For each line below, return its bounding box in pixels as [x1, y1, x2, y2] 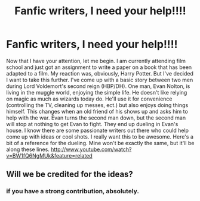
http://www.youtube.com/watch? [50, 146, 132, 153]
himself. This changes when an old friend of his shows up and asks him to [6, 108, 188, 115]
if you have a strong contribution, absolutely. [6, 187, 139, 196]
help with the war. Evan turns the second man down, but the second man [6, 114, 186, 121]
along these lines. [6, 146, 50, 153]
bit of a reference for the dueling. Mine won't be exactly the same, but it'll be [6, 139, 195, 146]
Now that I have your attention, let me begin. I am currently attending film [6, 57, 186, 64]
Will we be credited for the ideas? [6, 169, 133, 180]
